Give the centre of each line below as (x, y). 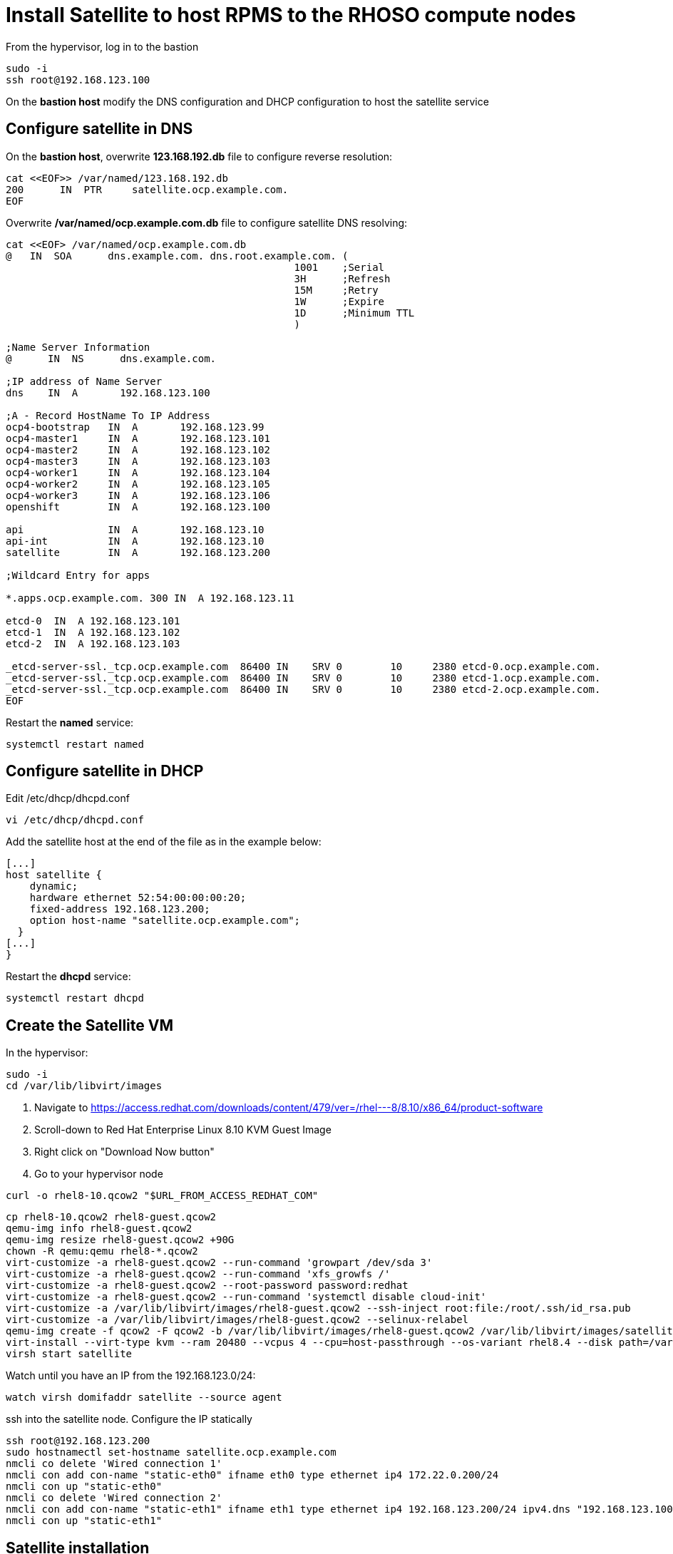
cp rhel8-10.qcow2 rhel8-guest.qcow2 (111, 1217)
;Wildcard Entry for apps (78, 575)
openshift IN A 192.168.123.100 (138, 506)
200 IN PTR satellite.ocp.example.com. (147, 189)
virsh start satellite (69, 1354)
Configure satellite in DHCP (105, 771)
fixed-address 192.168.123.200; (120, 909)
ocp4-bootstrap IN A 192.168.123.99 (135, 427)
